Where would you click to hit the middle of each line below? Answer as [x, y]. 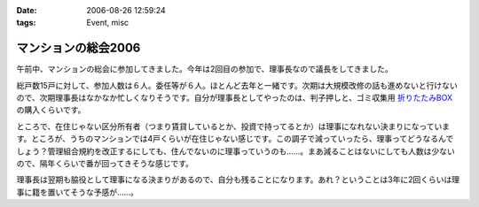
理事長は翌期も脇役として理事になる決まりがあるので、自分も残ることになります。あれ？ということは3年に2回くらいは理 [238, 180]
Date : [27, 10]
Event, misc [108, 23]
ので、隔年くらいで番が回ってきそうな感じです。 [105, 164]
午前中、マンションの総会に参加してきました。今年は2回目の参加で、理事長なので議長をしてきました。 [205, 69]
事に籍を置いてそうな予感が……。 [78, 192]
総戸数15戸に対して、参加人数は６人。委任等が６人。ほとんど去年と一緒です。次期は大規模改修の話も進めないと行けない [237, 85]
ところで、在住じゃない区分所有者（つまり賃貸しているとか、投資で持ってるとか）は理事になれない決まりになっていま [233, 126]
